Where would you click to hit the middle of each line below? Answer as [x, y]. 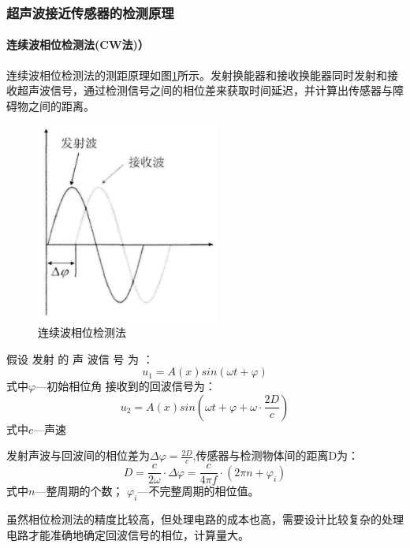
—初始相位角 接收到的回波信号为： [126, 386]
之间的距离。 [61, 105]
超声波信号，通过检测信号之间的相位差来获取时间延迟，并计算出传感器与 [205, 90]
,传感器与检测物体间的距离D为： [276, 455]
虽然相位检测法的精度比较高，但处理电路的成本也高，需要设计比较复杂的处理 [205, 519]
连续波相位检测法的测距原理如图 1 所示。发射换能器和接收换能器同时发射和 [197, 75]
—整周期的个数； [79, 491]
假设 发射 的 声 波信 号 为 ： [80, 358]
